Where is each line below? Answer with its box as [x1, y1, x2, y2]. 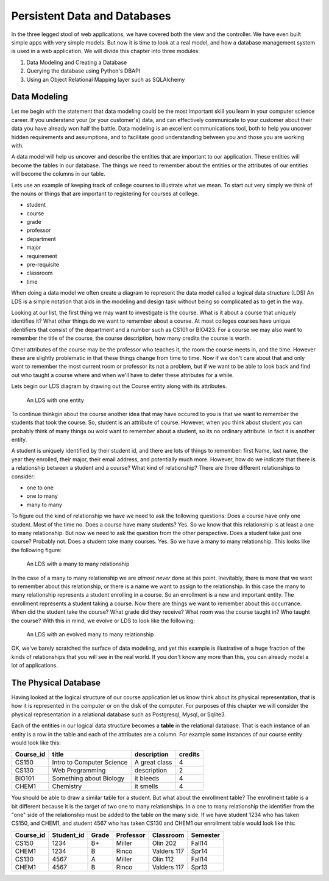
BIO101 [15, 774, 35, 783]
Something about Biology [52, 774, 125, 783]
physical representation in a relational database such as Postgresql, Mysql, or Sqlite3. [11, 711, 227, 718]
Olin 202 [152, 839, 177, 847]
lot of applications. [11, 662, 58, 669]
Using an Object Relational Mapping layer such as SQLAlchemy [26, 76, 185, 83]
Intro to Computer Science [52, 758, 128, 767]
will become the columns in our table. [11, 170, 106, 178]
